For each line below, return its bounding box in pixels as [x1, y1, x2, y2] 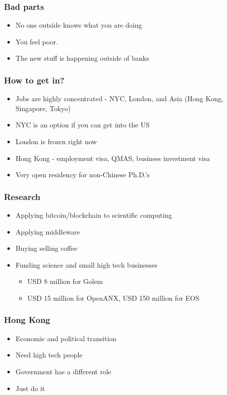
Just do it [15, 383, 45, 393]
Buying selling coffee [15, 243, 77, 253]
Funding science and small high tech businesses [15, 259, 158, 270]
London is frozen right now [15, 136, 97, 146]
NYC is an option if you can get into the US [15, 119, 150, 130]
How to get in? [4, 74, 65, 86]
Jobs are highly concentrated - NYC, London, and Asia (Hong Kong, [15, 93, 224, 104]
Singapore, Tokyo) [15, 103, 71, 113]
